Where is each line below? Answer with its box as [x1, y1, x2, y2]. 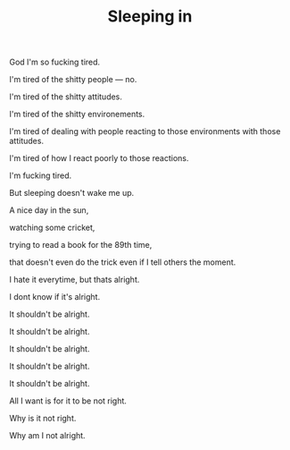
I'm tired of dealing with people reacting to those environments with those [9, 126, 281, 137]
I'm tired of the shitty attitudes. [9, 91, 123, 102]
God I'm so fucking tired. [9, 56, 101, 68]
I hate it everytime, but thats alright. [9, 275, 140, 285]
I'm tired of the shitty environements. [9, 109, 145, 120]
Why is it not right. [9, 413, 77, 424]
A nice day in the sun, [9, 205, 89, 216]
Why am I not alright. [9, 430, 87, 441]
